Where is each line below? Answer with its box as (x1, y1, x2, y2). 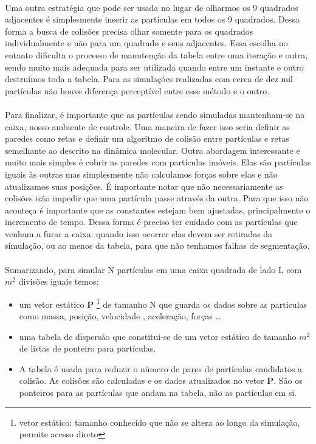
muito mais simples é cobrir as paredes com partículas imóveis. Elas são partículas (5, 156, 311, 168)
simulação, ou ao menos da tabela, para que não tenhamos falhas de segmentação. (5, 239, 310, 252)
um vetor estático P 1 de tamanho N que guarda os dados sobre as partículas (19, 296, 307, 310)
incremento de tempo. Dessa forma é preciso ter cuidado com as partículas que (5, 215, 298, 228)
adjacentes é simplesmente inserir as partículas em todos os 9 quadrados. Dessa (5, 13, 300, 26)
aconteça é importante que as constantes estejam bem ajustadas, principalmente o (5, 203, 311, 216)
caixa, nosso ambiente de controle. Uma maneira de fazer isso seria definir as (5, 120, 290, 133)
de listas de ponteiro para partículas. (19, 342, 156, 355)
